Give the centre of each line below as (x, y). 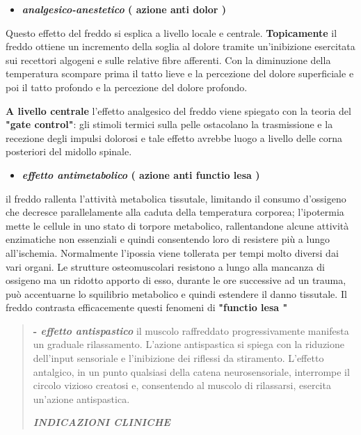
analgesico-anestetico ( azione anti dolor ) (124, 9)
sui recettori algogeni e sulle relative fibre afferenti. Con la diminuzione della (168, 60)
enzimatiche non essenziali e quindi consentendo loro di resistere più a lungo (168, 239)
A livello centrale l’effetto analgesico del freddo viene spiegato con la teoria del (178, 110)
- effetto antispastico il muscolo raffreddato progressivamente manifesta (191, 330)
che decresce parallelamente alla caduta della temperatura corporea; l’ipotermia (175, 212)
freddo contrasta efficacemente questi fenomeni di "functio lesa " (147, 307)
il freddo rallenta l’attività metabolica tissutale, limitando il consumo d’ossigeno (176, 198)
